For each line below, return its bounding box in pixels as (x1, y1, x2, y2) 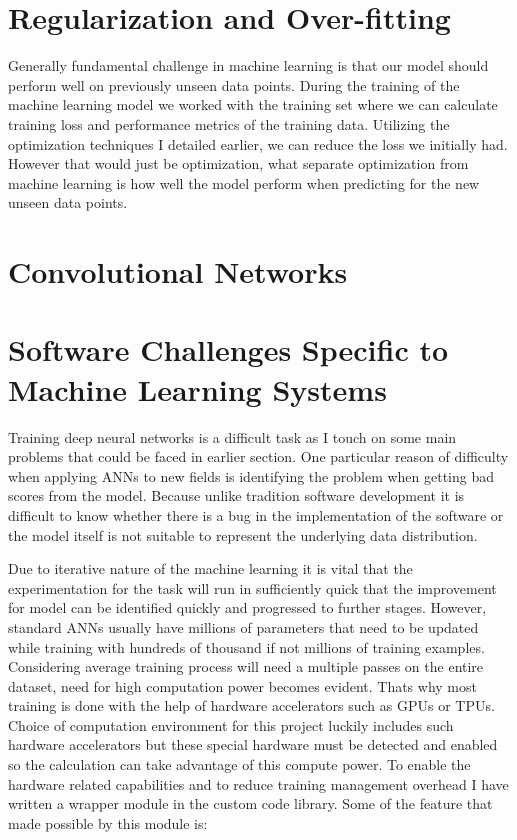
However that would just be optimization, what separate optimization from (8, 153, 469, 174)
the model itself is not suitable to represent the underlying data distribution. (8, 524, 478, 545)
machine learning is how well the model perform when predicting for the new (8, 172, 480, 193)
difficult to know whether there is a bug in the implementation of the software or (8, 504, 504, 525)
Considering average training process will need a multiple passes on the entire (8, 656, 484, 677)
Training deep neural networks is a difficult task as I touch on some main (8, 426, 457, 447)
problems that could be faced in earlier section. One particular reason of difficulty (8, 446, 509, 467)
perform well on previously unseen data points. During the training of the (8, 74, 460, 95)
